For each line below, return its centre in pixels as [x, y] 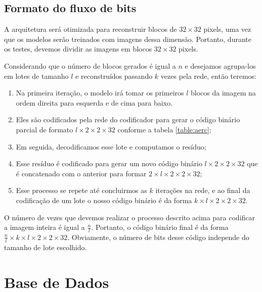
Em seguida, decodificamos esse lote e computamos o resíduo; [111, 146]
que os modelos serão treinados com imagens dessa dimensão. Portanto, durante [128, 39]
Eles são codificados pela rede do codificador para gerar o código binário [128, 119]
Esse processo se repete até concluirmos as [81, 190]
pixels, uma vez [227, 29]
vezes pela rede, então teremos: [208, 76]
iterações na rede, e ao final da [203, 190]
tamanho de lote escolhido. [46, 247]
